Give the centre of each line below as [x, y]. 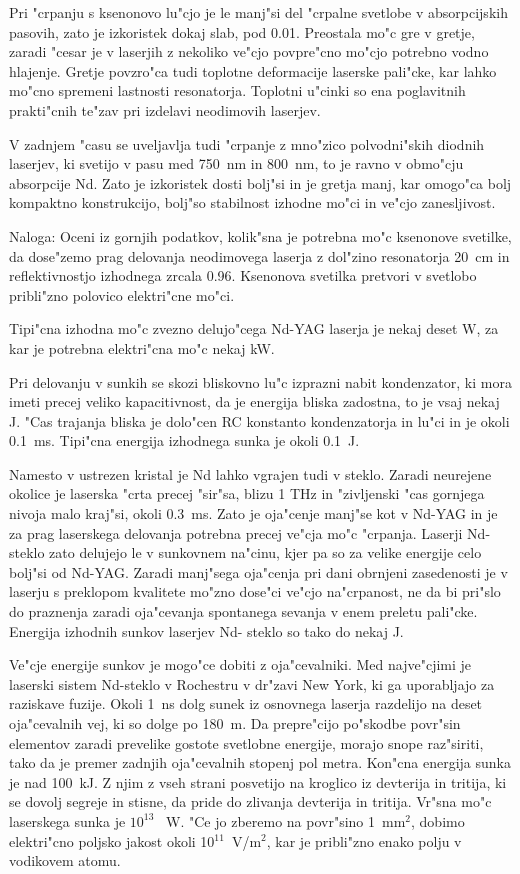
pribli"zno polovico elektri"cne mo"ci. [122, 294]
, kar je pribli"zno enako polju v [364, 840]
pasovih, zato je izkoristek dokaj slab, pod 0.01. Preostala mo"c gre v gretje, [242, 31]
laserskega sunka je [67, 820]
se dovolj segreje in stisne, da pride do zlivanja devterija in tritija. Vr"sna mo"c [250, 801]
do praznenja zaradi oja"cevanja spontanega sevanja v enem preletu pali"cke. [243, 611]
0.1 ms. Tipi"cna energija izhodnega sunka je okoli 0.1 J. [184, 440]
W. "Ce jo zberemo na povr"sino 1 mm [286, 820]
